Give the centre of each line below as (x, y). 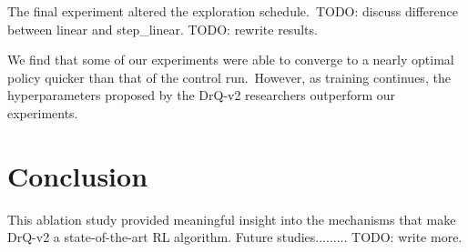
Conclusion (78, 175)
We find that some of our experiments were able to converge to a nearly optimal (231, 60)
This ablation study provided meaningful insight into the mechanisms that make (232, 219)
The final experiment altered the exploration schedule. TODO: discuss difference (233, 11)
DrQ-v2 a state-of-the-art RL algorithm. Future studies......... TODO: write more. (235, 237)
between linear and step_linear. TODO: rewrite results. (163, 29)
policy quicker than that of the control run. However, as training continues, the (229, 77)
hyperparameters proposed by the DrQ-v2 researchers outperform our (202, 95)
